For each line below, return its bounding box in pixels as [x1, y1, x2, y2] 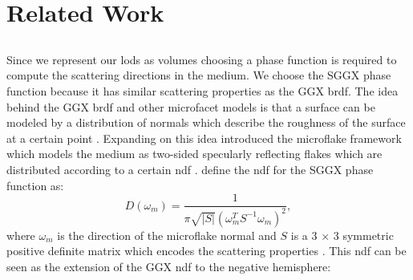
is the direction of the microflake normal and [57, 226, 277, 243]
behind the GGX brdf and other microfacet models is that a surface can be [6, 98, 375, 115]
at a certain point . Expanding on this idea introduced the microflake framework [6, 129, 402, 146]
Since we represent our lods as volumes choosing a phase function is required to [6, 51, 397, 67]
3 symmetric [333, 226, 394, 243]
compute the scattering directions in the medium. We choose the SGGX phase [6, 67, 391, 83]
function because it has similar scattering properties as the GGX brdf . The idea [6, 82, 399, 99]
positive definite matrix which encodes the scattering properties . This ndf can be [6, 242, 407, 259]
